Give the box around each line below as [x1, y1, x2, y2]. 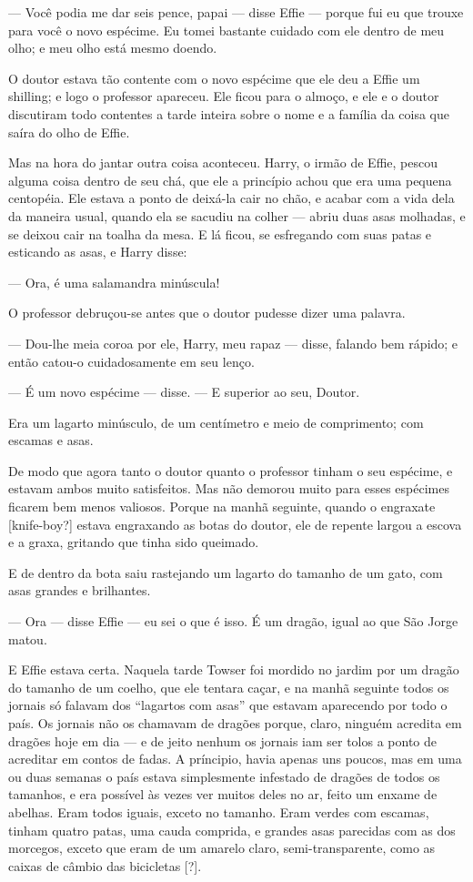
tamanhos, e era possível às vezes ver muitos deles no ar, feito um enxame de [8, 785, 438, 804]
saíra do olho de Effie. [8, 122, 130, 141]
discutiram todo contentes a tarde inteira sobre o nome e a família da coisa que [8, 104, 449, 123]
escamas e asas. [8, 431, 94, 450]
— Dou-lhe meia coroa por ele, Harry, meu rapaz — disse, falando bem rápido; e [8, 333, 458, 352]
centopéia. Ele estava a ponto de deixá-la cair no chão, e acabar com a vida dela [8, 188, 455, 208]
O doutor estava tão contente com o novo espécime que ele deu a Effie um [8, 68, 420, 87]
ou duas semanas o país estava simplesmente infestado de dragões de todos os [8, 766, 440, 786]
